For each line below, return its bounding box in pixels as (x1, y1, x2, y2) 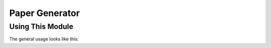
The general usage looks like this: (9, 36, 79, 42)
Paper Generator (9, 7, 80, 18)
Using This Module (9, 22, 74, 31)
